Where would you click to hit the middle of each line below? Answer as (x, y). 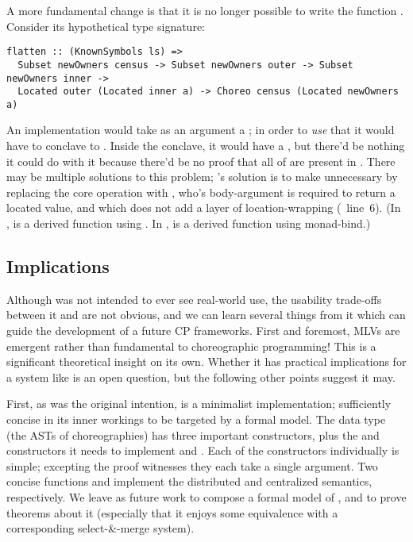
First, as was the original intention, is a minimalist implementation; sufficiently (199, 404)
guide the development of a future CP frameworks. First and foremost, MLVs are (203, 331)
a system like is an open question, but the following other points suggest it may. (201, 377)
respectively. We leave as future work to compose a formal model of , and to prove (206, 496)
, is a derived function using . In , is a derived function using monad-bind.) (189, 223)
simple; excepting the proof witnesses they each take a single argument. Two (192, 465)
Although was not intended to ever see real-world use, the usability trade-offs (194, 299)
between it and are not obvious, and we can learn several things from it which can (206, 315)
